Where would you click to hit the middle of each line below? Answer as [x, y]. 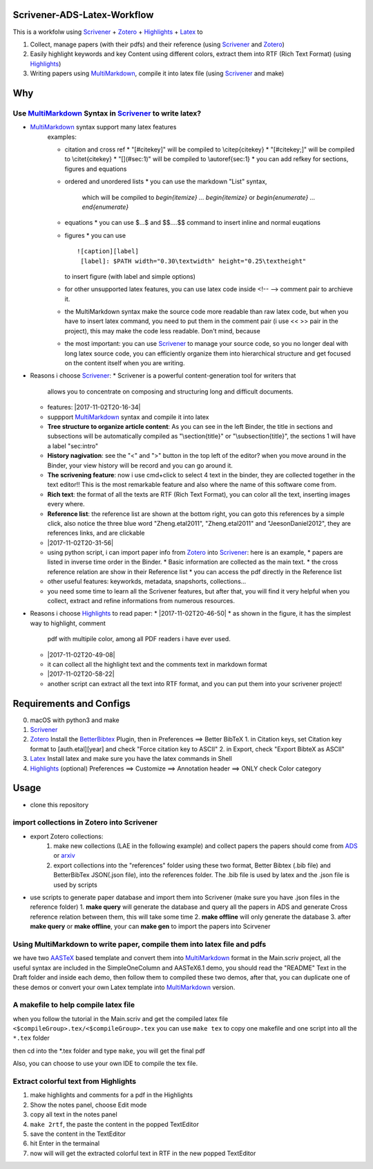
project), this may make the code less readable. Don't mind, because [162, 331]
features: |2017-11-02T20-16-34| [94, 407]
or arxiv [64, 856]
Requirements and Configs [71, 703]
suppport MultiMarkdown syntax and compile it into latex [128, 417]
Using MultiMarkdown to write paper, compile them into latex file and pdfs [140, 944]
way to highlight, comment [68, 623]
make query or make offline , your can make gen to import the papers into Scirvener [150, 926]
